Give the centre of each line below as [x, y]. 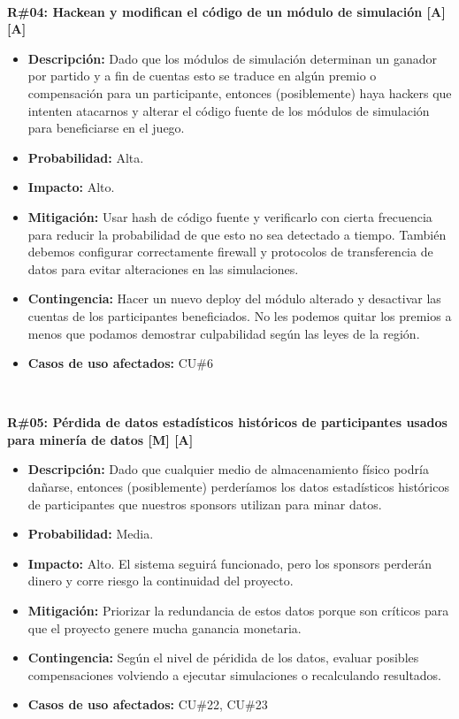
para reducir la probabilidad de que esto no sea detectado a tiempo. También [237, 234]
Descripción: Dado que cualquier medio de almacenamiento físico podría [228, 469]
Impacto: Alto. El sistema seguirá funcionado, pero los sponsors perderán [230, 563]
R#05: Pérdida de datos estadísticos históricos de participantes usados [227, 422]
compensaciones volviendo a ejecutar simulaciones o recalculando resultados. [235, 674]
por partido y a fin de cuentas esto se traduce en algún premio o [202, 76]
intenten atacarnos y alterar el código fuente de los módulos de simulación [229, 110]
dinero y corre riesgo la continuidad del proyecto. [161, 581]
